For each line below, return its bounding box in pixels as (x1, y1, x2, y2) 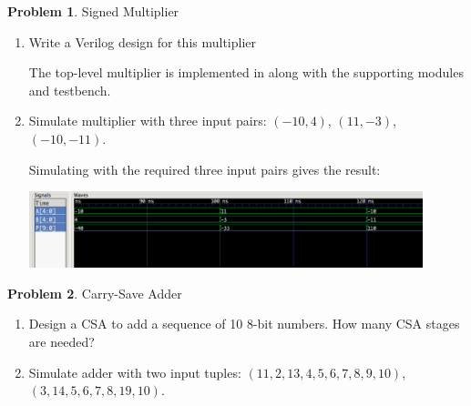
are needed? (28, 331, 95, 350)
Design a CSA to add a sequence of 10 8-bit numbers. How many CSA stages (28, 314, 460, 333)
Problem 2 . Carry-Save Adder (7, 283, 182, 302)
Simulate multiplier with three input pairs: (28, 111, 267, 130)
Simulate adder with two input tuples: (28, 362, 241, 381)
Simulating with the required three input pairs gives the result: (28, 159, 381, 178)
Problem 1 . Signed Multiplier (7, 2, 179, 20)
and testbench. (28, 80, 111, 99)
